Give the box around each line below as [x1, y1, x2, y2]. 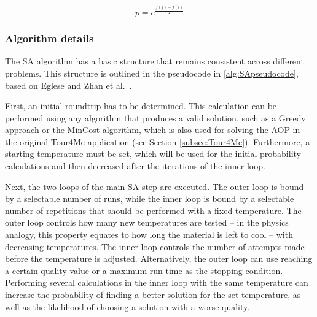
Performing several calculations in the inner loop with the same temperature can [5, 276, 308, 289]
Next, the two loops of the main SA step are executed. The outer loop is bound [5, 180, 304, 193]
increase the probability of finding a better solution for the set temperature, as [5, 288, 301, 300]
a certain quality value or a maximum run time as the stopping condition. [5, 264, 283, 277]
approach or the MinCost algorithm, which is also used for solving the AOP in [5, 123, 300, 136]
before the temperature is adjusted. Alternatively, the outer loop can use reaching [5, 252, 313, 265]
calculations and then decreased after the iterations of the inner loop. [5, 159, 265, 172]
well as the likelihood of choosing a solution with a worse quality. [5, 300, 250, 313]
